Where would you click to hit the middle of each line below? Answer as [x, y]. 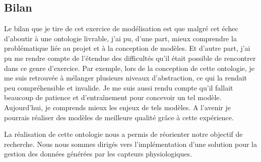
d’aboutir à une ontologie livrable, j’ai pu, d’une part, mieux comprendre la [120, 38]
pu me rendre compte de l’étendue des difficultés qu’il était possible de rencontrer [130, 58]
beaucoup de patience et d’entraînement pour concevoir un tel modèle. [113, 97]
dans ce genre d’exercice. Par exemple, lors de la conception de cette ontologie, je [129, 68]
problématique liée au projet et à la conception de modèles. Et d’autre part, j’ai [127, 48]
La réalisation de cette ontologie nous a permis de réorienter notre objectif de [123, 134]
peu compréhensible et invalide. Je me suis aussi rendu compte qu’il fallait [119, 87]
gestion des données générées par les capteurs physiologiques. [98, 154]
